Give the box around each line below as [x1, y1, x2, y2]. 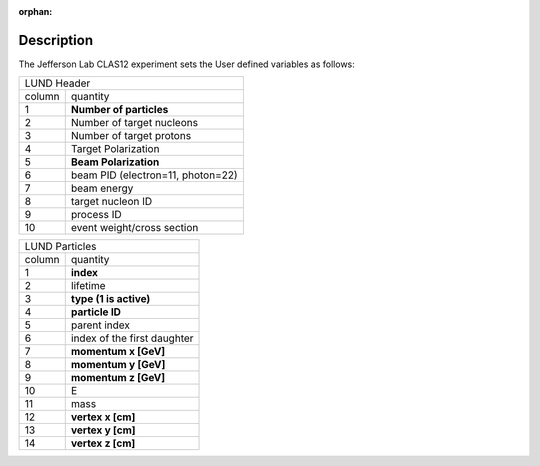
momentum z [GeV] [70, 371, 165, 385]
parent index [70, 318, 130, 332]
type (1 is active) [70, 292, 151, 306]
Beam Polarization [70, 155, 160, 169]
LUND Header [24, 76, 91, 90]
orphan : [18, 6, 53, 17]
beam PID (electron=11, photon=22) [70, 168, 239, 182]
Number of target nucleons [70, 116, 199, 130]
